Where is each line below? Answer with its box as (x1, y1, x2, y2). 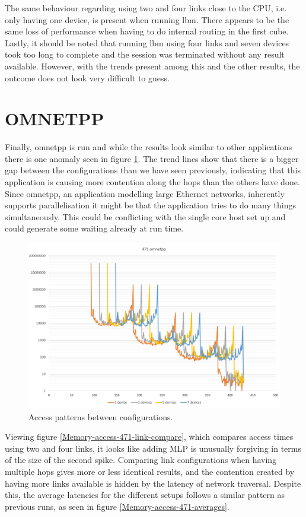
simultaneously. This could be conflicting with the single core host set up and (5, 210, 286, 223)
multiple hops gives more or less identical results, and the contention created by (5, 465, 295, 478)
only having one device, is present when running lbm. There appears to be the (5, 13, 289, 26)
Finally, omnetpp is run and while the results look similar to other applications (5, 141, 292, 153)
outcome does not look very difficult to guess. (5, 71, 170, 84)
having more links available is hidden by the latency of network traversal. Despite (5, 477, 301, 489)
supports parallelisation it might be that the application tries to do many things (5, 199, 296, 211)
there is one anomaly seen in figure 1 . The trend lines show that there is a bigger (5, 152, 299, 164)
